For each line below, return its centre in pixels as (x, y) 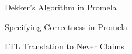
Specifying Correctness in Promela (66, 26)
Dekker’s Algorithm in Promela (61, 7)
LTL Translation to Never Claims (65, 46)
